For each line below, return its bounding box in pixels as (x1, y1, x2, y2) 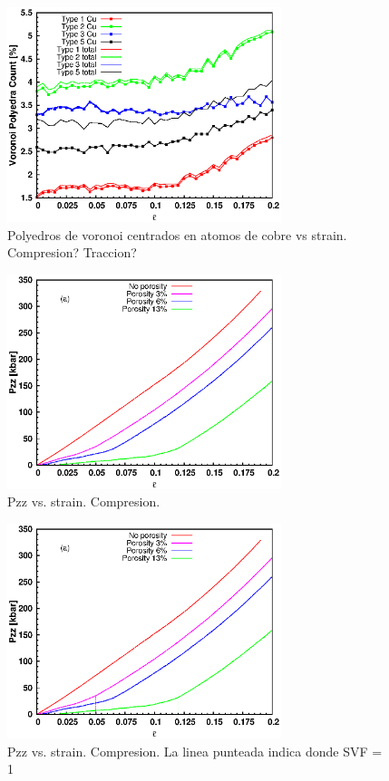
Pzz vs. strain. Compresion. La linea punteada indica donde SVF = (7, 741, 383, 760)
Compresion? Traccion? (7, 243, 137, 262)
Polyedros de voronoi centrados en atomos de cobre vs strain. (7, 225, 347, 244)
